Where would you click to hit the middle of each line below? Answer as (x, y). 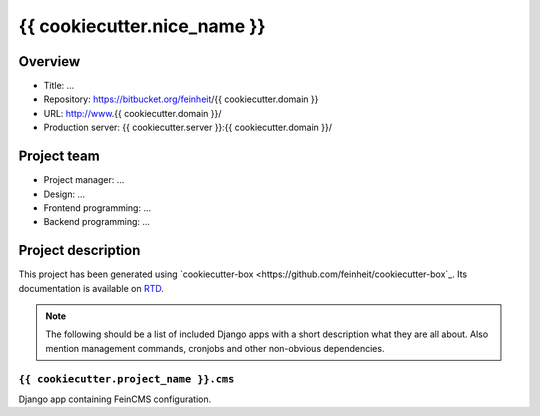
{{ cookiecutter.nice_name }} (142, 26)
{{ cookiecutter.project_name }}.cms (126, 378)
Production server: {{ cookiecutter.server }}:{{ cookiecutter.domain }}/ (188, 127)
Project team (59, 156)
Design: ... (64, 194)
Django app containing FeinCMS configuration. (115, 399)
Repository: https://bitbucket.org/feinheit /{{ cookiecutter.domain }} (181, 99)
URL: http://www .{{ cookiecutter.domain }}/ (132, 113)
